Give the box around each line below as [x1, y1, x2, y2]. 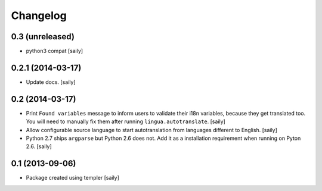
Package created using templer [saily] [26, 174, 119, 181]
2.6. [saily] [26, 143, 52, 150]
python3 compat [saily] [26, 48, 83, 55]
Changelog [11, 9, 67, 22]
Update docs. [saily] [26, 78, 76, 86]
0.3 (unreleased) [11, 32, 75, 42]
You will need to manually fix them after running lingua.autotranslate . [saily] [26, 118, 226, 125]
